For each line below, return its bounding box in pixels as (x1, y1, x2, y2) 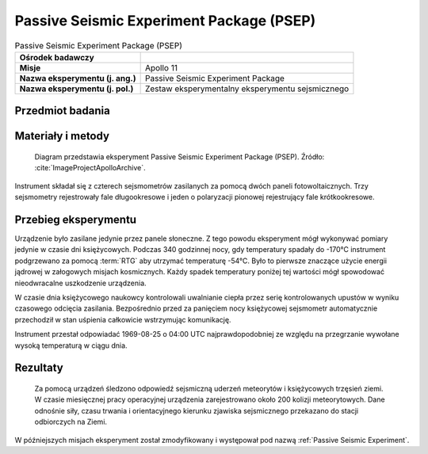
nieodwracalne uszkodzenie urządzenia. (14, 278, 147, 288)
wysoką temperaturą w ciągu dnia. (14, 341, 128, 350)
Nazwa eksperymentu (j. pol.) (19, 83, 134, 94)
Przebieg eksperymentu (14, 212, 137, 226)
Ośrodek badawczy (19, 52, 94, 63)
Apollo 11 (144, 62, 178, 73)
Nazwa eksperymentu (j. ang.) (19, 72, 136, 83)
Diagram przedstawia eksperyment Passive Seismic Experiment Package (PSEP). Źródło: (34, 151, 325, 162)
